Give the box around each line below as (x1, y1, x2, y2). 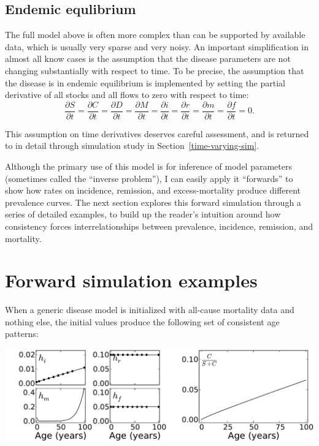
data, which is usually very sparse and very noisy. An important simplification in (5, 40, 309, 53)
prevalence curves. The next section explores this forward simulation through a (5, 195, 301, 208)
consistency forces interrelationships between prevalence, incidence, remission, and (5, 219, 313, 232)
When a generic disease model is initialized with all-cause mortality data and (5, 303, 294, 316)
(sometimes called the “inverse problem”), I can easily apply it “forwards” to (5, 172, 293, 184)
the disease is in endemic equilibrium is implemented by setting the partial (5, 76, 286, 89)
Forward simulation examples (5, 268, 258, 293)
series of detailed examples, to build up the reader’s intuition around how (5, 208, 281, 221)
